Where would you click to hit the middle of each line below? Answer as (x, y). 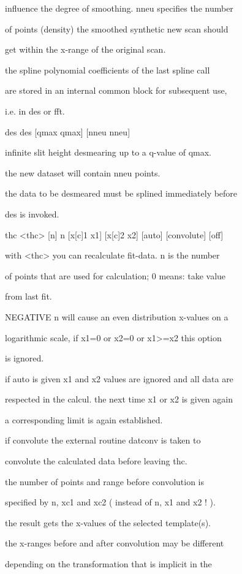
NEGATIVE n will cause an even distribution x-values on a (117, 316)
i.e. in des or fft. (35, 111)
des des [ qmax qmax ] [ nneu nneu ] (68, 131)
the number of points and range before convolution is (105, 481)
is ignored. (25, 358)
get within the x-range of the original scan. (85, 49)
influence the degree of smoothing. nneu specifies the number (119, 8)
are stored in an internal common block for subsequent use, (116, 90)
